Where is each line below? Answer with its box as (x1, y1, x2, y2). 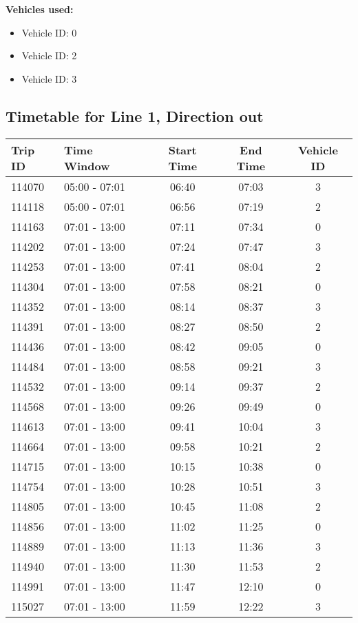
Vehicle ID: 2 (21, 48, 77, 63)
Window (63, 157, 110, 174)
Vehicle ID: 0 (21, 25, 77, 39)
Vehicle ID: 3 (21, 71, 77, 85)
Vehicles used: (6, 2, 74, 16)
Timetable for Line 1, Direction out (6, 105, 264, 126)
